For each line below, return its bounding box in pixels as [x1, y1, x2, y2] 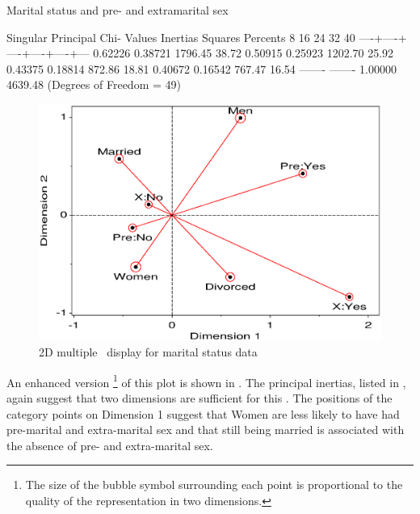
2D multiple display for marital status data [39, 343, 258, 360]
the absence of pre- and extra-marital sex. [6, 436, 213, 453]
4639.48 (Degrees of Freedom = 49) [6, 76, 181, 93]
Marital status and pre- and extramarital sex [6, 2, 229, 18]
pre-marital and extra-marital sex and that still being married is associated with [6, 421, 405, 438]
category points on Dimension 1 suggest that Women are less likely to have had [6, 405, 400, 422]
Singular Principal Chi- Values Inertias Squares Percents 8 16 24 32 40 [6, 28, 355, 45]
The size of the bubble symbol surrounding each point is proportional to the [25, 476, 403, 493]
